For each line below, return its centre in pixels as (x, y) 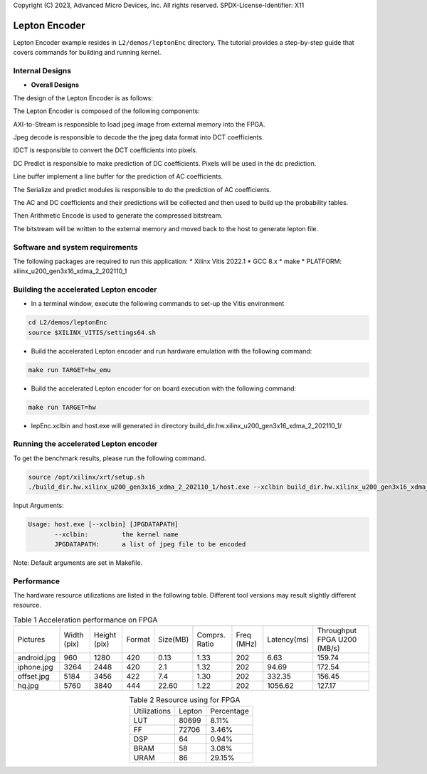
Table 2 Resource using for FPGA (185, 700)
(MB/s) (328, 649)
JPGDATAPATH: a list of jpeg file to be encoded (150, 544)
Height (105, 635)
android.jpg (37, 658)
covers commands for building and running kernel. (87, 53)
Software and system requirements (75, 247)
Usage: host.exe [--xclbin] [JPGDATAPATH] (103, 524)
